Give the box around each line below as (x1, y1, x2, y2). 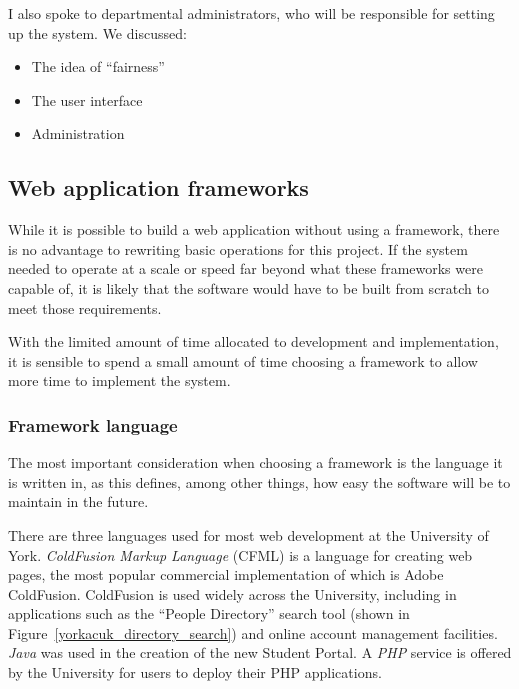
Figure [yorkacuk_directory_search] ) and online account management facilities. (8, 622, 498, 643)
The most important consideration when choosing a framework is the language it (8, 452, 503, 473)
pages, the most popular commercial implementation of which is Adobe (8, 564, 444, 585)
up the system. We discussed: (8, 22, 187, 43)
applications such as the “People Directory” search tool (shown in (8, 603, 410, 624)
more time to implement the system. (8, 370, 231, 391)
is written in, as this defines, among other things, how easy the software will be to (8, 471, 511, 492)
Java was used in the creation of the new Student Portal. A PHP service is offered (8, 642, 512, 663)
